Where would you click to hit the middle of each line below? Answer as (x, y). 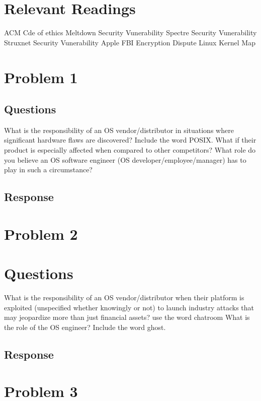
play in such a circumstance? (48, 170)
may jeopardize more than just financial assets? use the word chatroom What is (127, 317)
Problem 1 (41, 77)
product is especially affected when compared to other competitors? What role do (130, 150)
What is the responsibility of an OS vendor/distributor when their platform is (124, 297)
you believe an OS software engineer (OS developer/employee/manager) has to (125, 159)
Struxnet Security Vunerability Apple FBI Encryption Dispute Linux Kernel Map (130, 42)
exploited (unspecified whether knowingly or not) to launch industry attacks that (129, 307)
